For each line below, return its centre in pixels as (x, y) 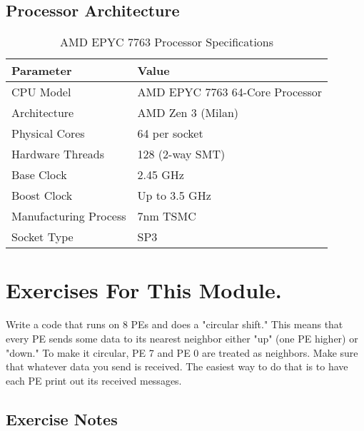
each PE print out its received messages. (94, 380)
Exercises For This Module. (144, 290)
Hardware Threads (58, 154)
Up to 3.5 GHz (174, 196)
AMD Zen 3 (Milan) (188, 113)
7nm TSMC (167, 216)
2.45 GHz (161, 175)
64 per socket (170, 133)
